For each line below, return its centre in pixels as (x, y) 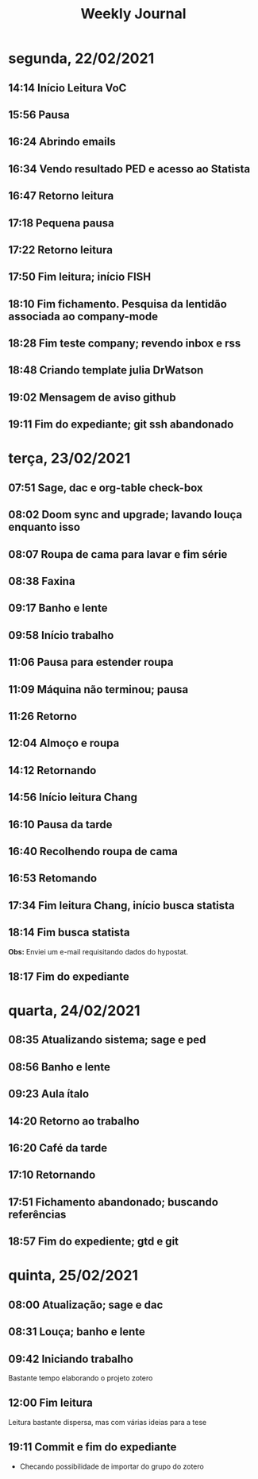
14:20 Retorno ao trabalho (74, 1121)
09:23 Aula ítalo (49, 1094)
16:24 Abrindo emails (62, 142)
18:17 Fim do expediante (69, 976)
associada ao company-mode (83, 316)
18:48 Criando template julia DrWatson (106, 370)
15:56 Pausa (39, 115)
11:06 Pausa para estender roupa (91, 662)
